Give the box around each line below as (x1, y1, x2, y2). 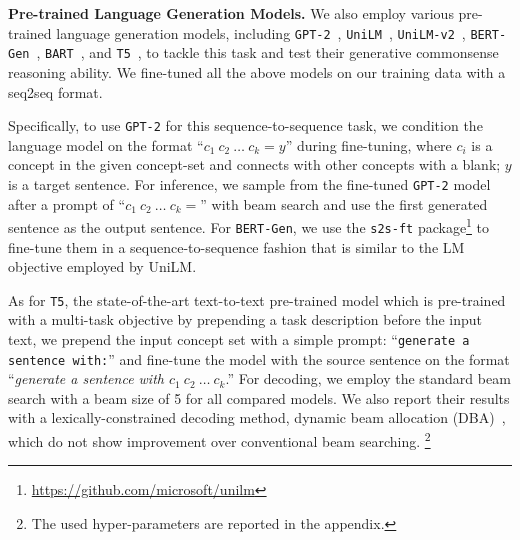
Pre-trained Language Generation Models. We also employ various (8, 3, 454, 23)
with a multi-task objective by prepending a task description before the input (8, 309, 483, 330)
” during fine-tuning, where (285, 134, 452, 155)
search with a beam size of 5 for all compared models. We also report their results (8, 387, 510, 408)
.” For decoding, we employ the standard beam (225, 368, 511, 389)
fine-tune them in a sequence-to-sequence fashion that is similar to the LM (8, 236, 465, 257)
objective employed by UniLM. (8, 256, 197, 277)
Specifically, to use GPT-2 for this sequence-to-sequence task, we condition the (8, 115, 483, 136)
